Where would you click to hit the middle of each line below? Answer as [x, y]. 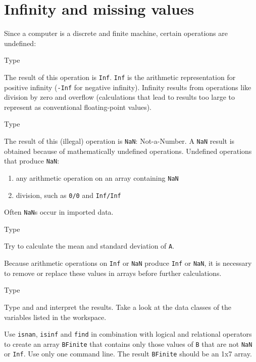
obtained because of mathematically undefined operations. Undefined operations [128, 151]
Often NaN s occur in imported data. [59, 212]
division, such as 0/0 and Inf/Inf [68, 195]
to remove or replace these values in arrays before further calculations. [113, 273]
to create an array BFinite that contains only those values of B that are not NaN [128, 344]
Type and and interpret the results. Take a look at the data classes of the [118, 307]
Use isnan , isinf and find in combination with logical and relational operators [128, 334]
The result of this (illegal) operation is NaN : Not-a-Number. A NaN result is [119, 141]
